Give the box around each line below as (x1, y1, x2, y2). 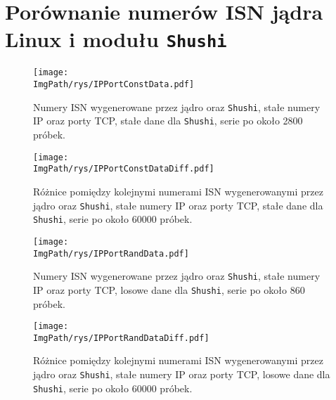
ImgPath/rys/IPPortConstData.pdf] (33, 79, 195, 90)
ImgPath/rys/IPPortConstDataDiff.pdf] (33, 164, 214, 174)
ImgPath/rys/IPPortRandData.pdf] (33, 248, 189, 259)
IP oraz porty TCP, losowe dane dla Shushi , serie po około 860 (33, 282, 305, 297)
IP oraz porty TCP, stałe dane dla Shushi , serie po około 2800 (33, 113, 303, 128)
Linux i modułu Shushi (5, 25, 227, 53)
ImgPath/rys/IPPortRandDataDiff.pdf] (33, 333, 209, 343)
